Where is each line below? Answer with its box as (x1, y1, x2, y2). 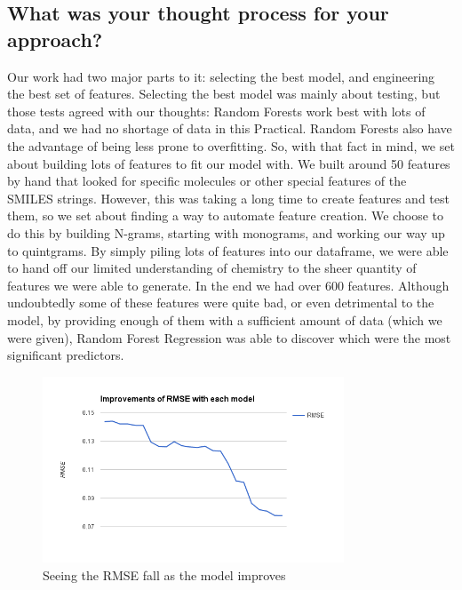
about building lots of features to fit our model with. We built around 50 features (7, 154, 450, 172)
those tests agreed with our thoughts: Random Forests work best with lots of (7, 101, 426, 120)
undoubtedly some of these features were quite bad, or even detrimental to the (7, 293, 434, 312)
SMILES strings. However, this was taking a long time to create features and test (7, 188, 450, 207)
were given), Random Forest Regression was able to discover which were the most (7, 328, 451, 347)
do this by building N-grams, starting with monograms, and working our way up (7, 223, 445, 242)
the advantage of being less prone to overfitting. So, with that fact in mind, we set (7, 136, 455, 155)
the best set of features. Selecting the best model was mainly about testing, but (7, 84, 441, 103)
